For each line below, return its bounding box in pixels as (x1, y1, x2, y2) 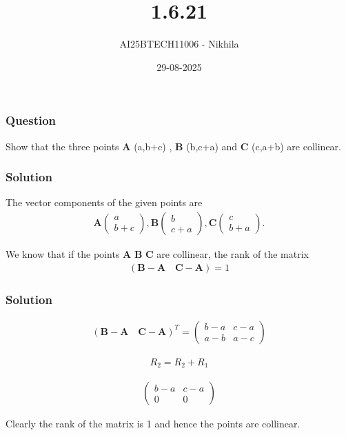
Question (6, 112, 57, 129)
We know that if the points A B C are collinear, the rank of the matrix (6, 247, 309, 261)
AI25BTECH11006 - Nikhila (119, 37, 239, 51)
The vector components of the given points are (6, 195, 203, 210)
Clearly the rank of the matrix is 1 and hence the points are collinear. (6, 416, 301, 431)
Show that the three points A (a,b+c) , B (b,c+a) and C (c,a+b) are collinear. (6, 139, 341, 153)
